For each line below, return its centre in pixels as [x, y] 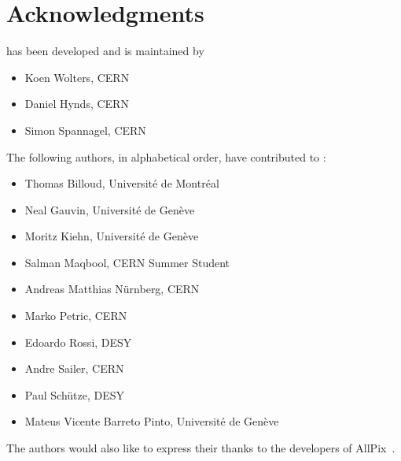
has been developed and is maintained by [105, 51]
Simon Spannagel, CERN [85, 130]
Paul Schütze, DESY [75, 394]
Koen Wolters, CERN [77, 77]
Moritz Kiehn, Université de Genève [112, 236]
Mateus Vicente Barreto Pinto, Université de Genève [152, 421]
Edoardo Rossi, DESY [78, 342]
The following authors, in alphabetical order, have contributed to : [166, 156]
